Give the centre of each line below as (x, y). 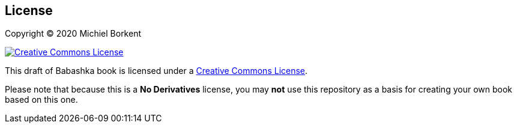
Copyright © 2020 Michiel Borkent (73, 34)
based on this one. (41, 100)
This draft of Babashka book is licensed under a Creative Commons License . (156, 71)
